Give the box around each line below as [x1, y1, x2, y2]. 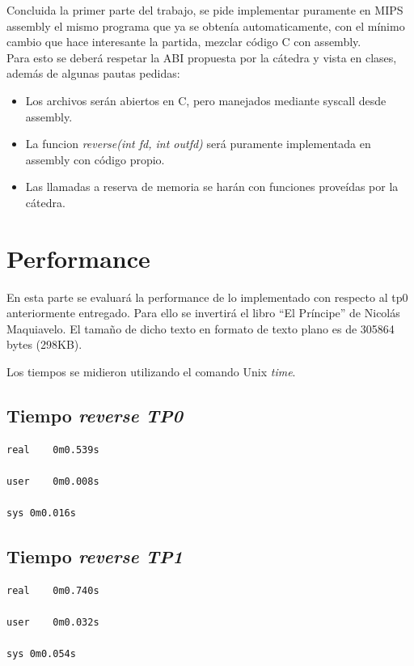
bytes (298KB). [6, 336, 82, 353]
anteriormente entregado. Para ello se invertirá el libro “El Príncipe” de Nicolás [6, 304, 400, 321]
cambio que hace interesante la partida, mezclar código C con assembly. [6, 33, 361, 50]
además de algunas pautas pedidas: [6, 65, 180, 82]
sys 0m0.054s [6, 648, 76, 660]
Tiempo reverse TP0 [6, 403, 184, 428]
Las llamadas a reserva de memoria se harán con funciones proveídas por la [25, 178, 399, 195]
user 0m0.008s [6, 476, 99, 488]
